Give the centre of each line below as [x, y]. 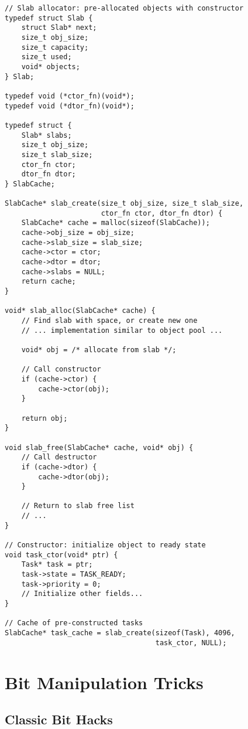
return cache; [49, 282]
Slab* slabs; [46, 135]
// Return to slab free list [78, 506]
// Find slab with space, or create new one [109, 321]
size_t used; [46, 57]
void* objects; [51, 67]
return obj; [44, 418]
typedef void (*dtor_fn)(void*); [70, 106]
